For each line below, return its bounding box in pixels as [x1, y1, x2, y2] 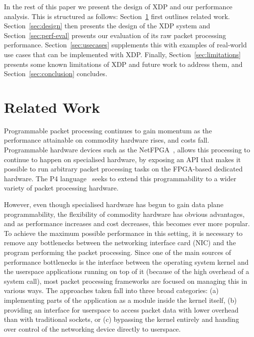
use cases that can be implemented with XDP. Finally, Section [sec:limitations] [4, 49, 241, 59]
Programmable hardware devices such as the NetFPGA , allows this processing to [4, 145, 251, 155]
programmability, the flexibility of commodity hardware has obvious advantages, [4, 209, 245, 219]
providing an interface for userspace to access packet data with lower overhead [4, 304, 239, 315]
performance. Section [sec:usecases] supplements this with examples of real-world [4, 40, 247, 50]
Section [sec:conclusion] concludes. [4, 68, 108, 79]
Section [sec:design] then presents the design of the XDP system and [4, 21, 210, 31]
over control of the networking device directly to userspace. [4, 323, 181, 334]
